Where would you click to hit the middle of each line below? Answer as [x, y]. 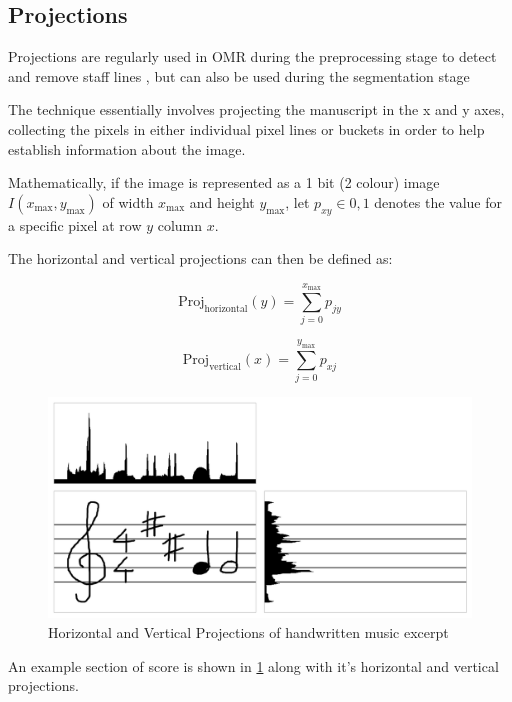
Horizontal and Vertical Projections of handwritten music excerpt [248, 632]
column [180, 224]
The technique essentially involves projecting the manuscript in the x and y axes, [256, 109]
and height [222, 201]
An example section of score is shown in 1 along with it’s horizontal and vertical [253, 665]
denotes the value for [438, 201]
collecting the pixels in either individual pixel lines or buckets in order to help [246, 128]
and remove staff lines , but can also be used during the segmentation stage [239, 75]
